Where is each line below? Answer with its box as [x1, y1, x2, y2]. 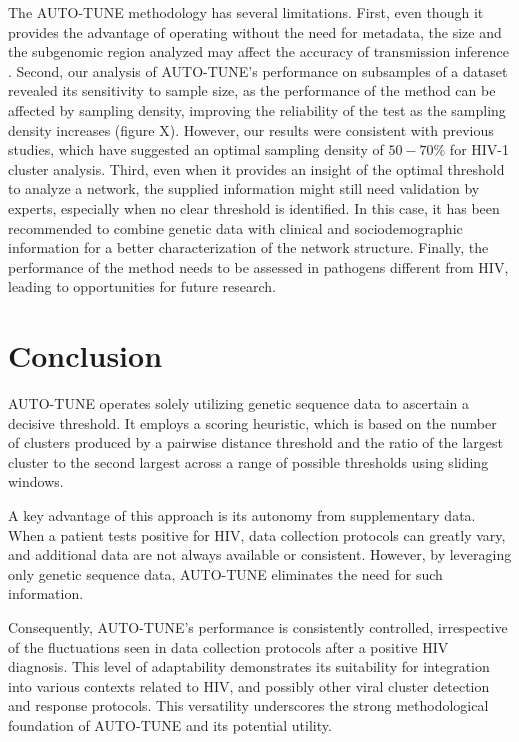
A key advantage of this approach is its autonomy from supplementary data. [8, 505, 476, 525]
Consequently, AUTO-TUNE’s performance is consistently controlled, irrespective [8, 616, 508, 637]
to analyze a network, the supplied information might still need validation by [8, 178, 480, 199]
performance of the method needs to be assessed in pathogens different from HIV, [8, 256, 509, 277]
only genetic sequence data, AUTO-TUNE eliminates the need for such [8, 563, 443, 584]
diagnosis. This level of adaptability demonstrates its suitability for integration [8, 656, 490, 677]
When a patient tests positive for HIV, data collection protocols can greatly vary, [8, 524, 506, 545]
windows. [8, 471, 64, 492]
